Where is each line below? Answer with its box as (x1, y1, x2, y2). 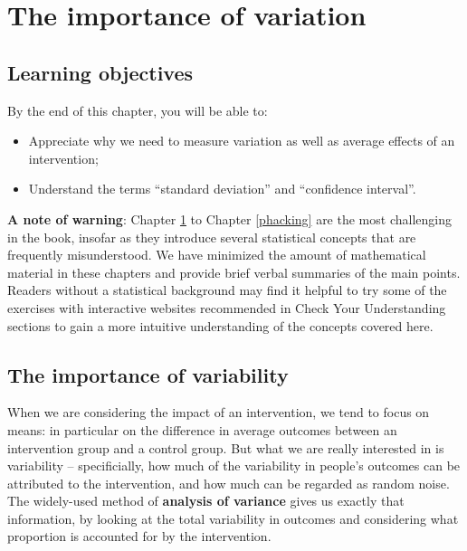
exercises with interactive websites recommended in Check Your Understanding (7, 298, 446, 317)
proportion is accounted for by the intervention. (7, 527, 272, 546)
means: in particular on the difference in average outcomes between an (7, 420, 397, 439)
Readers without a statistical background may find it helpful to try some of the (7, 280, 447, 299)
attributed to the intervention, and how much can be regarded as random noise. (7, 473, 450, 492)
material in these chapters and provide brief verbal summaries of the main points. (7, 262, 461, 281)
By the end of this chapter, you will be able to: (7, 100, 268, 119)
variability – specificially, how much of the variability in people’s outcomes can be (7, 456, 461, 475)
